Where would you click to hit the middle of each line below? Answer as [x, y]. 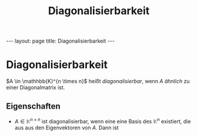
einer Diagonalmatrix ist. [36, 87]
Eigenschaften [33, 106]
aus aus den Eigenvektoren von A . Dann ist [66, 128]
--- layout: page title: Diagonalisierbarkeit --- [60, 41]
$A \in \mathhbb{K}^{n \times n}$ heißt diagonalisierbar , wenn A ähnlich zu [98, 81]
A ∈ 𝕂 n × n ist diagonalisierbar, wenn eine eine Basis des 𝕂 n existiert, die [103, 120]
